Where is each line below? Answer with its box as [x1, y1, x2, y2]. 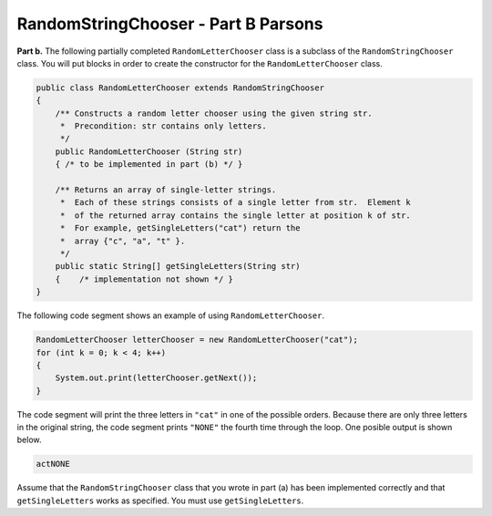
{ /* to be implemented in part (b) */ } [55, 160, 243, 170]
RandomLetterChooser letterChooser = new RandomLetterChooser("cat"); [36, 335, 359, 346]
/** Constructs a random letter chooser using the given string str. [55, 108, 373, 119]
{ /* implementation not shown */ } [55, 273, 234, 284]
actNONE [36, 459, 70, 470]
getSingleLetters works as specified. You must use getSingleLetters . [16, 495, 304, 506]
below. [16, 434, 42, 446]
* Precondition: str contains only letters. [59, 121, 268, 131]
